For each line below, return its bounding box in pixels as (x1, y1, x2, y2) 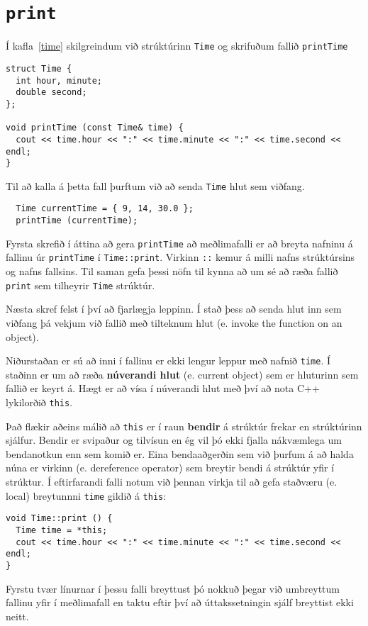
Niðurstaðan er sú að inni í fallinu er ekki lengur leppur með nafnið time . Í (6, 353, 330, 368)
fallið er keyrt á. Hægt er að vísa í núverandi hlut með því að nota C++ (6, 381, 320, 396)
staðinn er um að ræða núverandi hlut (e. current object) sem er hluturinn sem (6, 367, 359, 381)
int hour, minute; (16, 75, 103, 86)
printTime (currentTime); (16, 216, 138, 226)
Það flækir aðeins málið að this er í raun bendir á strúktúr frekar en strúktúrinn (6, 418, 362, 433)
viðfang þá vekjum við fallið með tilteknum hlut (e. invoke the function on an (6, 315, 342, 330)
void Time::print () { (6, 513, 113, 524)
